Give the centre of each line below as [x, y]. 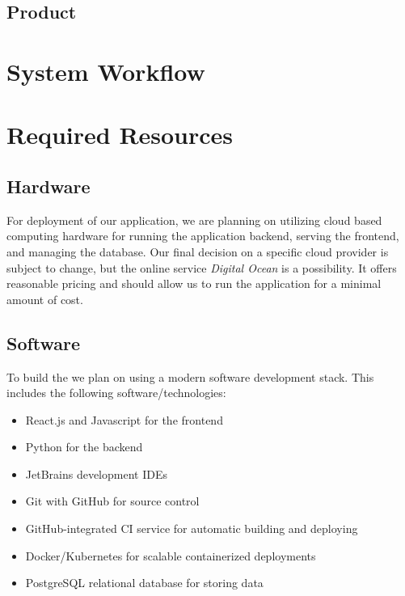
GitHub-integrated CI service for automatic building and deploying [192, 528]
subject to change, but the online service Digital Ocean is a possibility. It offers [202, 267]
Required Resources [120, 135]
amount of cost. [45, 299]
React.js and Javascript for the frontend [124, 419]
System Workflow [106, 71]
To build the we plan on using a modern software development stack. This [190, 376]
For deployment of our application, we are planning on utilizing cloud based [194, 220]
